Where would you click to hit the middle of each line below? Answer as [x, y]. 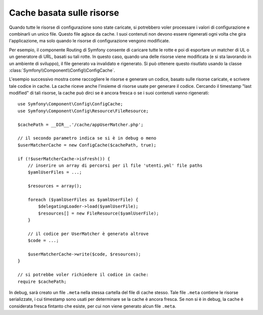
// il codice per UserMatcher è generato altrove [88, 234]
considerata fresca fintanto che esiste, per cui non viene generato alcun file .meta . [93, 306]
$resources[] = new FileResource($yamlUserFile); [99, 213]
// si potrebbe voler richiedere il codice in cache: [83, 275]
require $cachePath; [42, 281]
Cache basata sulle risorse [64, 13]
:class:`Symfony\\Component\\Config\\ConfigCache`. [62, 70]
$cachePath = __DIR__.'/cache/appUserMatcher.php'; [81, 125]
